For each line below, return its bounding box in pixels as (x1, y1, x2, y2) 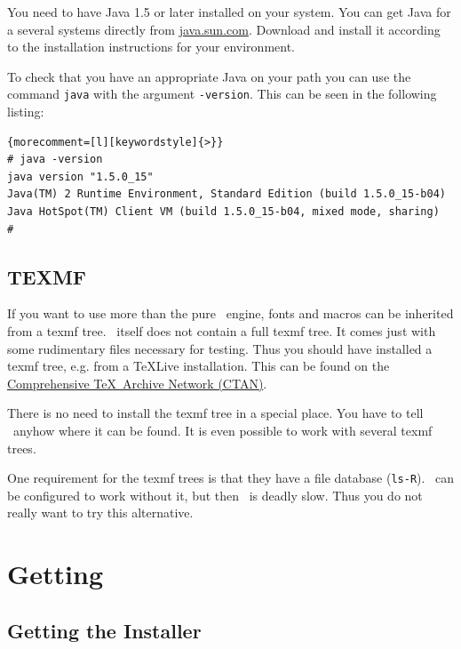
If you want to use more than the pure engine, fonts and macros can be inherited (7, 304, 454, 323)
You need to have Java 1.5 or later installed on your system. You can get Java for (7, 3, 451, 20)
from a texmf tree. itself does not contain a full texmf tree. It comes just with (7, 321, 436, 340)
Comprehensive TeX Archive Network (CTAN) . (7, 373, 267, 392)
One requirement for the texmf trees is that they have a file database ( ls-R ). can (7, 469, 455, 487)
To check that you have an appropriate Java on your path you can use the (7, 67, 411, 85)
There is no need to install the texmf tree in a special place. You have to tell (7, 404, 424, 422)
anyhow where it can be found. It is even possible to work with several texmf (12, 421, 433, 439)
